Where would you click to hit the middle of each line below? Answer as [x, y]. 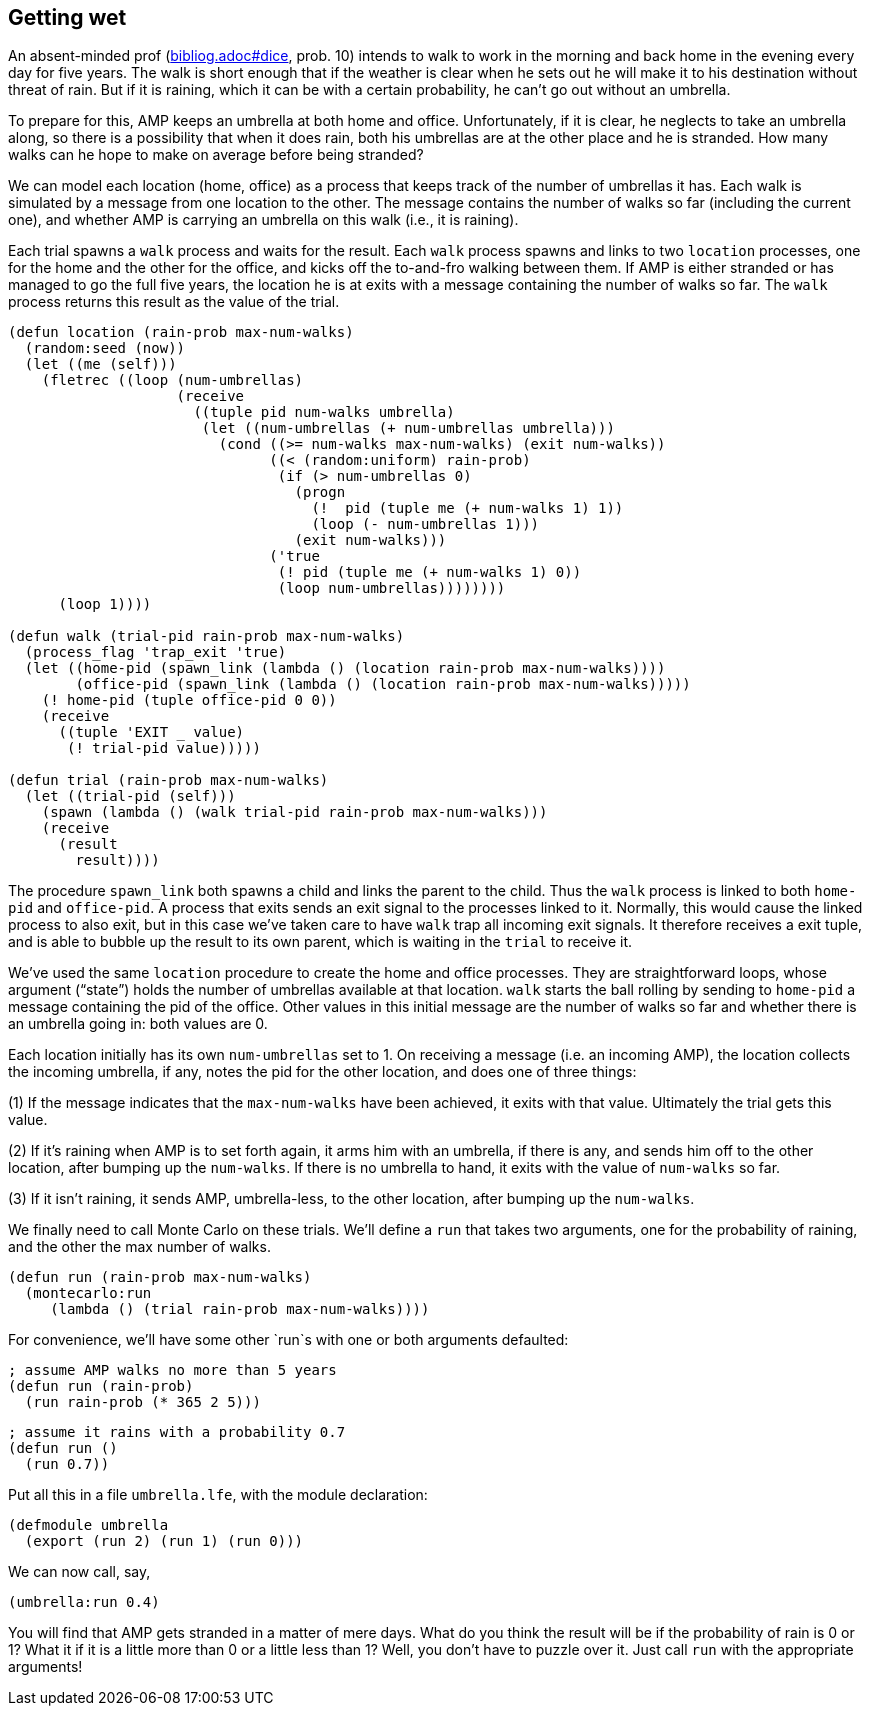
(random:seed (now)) [105, 348]
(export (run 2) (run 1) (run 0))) [164, 1541]
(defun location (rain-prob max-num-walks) [181, 332]
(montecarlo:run [88, 1293]
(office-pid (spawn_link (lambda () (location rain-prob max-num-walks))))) [383, 684]
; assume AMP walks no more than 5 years [172, 1370]
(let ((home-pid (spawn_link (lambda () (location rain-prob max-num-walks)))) [345, 668]
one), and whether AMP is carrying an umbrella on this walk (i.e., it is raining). [263, 220]
